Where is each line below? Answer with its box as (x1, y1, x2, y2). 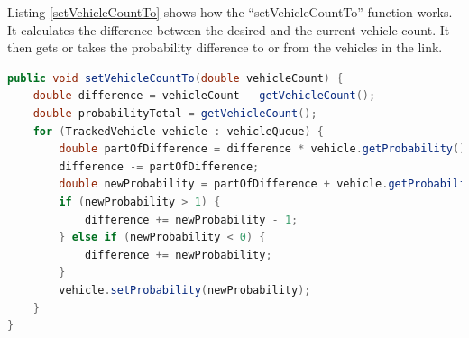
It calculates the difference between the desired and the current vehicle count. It (7, 20, 450, 39)
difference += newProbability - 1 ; (84, 213, 299, 226)
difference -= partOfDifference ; (59, 160, 260, 173)
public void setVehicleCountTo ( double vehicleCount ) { (7, 71, 344, 85)
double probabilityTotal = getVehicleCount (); (32, 106, 317, 120)
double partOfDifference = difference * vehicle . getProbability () (59, 142, 466, 156)
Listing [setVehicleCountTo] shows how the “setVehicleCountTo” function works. (7, 3, 453, 21)
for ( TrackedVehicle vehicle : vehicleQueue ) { (32, 124, 324, 138)
